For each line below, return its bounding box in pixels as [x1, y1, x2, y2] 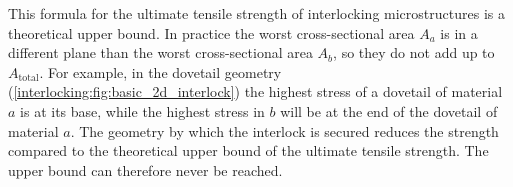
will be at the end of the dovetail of [280, 100, 498, 121]
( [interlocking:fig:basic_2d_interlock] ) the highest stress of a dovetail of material [8, 81, 503, 102]
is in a [440, 22, 478, 43]
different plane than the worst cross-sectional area [8, 42, 313, 63]
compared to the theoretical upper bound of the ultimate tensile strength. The [8, 140, 489, 161]
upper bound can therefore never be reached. [8, 159, 283, 180]
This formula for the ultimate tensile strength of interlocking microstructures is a [8, 3, 505, 23]
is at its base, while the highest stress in [20, 100, 265, 121]
